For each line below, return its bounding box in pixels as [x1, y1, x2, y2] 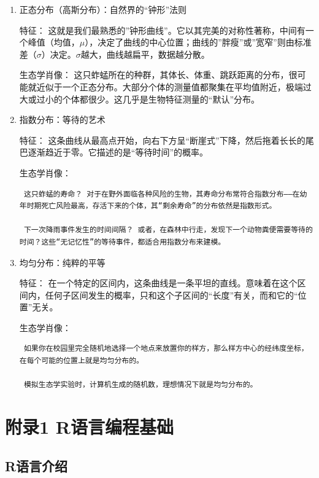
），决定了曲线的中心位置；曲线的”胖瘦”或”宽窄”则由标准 [85, 36, 312, 49]
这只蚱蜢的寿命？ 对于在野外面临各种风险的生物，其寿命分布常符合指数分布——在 [23, 189, 300, 198]
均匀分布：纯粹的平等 [19, 256, 106, 268]
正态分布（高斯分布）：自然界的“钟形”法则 [19, 3, 187, 15]
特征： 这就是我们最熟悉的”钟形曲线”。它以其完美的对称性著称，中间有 [19, 23, 306, 36]
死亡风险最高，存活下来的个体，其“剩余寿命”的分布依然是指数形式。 [41, 202, 277, 211]
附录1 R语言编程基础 [5, 414, 174, 439]
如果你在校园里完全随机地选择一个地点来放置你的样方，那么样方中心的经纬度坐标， [23, 344, 309, 353]
